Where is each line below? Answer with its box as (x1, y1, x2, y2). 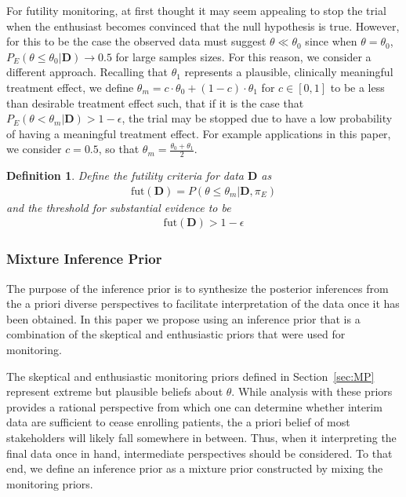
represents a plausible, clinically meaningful (184, 64, 393, 80)
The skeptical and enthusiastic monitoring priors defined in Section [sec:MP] (6, 367, 375, 384)
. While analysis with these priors (231, 383, 393, 400)
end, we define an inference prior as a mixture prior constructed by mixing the (6, 460, 383, 477)
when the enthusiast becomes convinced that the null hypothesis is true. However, (6, 17, 400, 34)
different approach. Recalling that (6, 64, 169, 80)
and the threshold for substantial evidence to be (6, 199, 231, 215)
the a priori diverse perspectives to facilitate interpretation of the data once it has (6, 295, 400, 312)
